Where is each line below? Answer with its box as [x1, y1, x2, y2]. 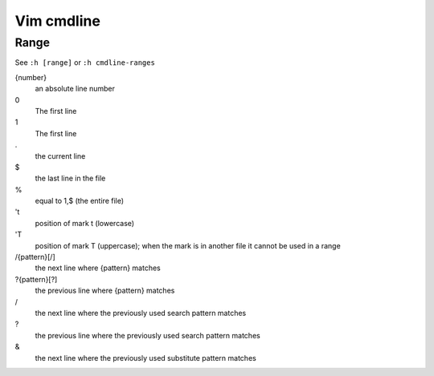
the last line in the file [35, 173, 106, 184]
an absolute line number [35, 84, 116, 94]
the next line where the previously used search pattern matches [35, 308, 247, 317]
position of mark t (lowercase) [35, 218, 135, 228]
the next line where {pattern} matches [35, 263, 161, 273]
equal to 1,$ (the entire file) [35, 196, 125, 206]
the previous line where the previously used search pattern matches [35, 330, 260, 340]
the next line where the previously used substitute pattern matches [35, 353, 256, 362]
